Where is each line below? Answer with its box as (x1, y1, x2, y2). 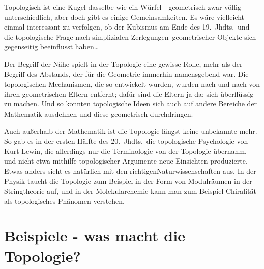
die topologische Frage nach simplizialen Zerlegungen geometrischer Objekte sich (4, 31, 256, 42)
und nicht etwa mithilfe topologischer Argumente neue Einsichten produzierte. (4, 155, 248, 166)
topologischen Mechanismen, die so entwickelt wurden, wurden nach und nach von (4, 78, 260, 89)
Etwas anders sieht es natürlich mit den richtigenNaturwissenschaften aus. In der (4, 165, 256, 176)
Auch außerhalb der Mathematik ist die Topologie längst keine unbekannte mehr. (4, 125, 257, 136)
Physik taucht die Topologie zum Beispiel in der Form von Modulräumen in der (4, 175, 252, 186)
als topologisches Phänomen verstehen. (4, 195, 125, 206)
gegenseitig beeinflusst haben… (4, 41, 99, 52)
